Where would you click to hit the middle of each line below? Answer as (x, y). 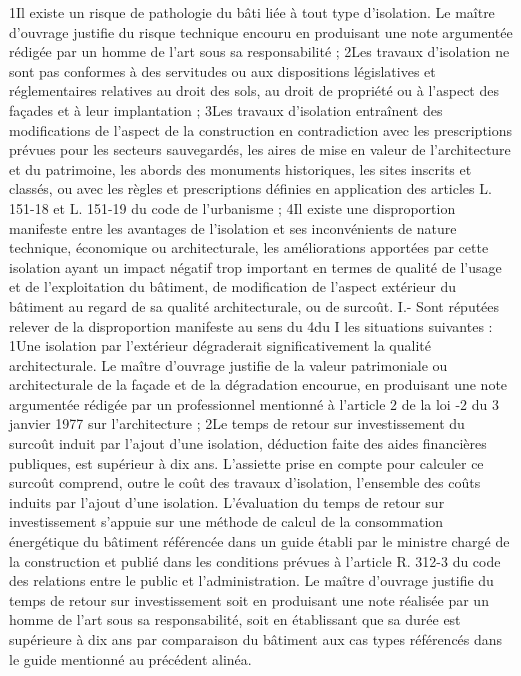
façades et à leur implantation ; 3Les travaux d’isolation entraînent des (226, 109)
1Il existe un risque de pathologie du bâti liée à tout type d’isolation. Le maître (252, 12)
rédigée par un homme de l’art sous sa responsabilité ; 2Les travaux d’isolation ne (259, 51)
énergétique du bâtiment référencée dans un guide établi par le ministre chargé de (259, 541)
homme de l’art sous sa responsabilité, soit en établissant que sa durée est (235, 619)
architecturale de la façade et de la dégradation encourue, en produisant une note (258, 384)
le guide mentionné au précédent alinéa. (130, 658)
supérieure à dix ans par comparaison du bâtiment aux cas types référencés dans (256, 639)
